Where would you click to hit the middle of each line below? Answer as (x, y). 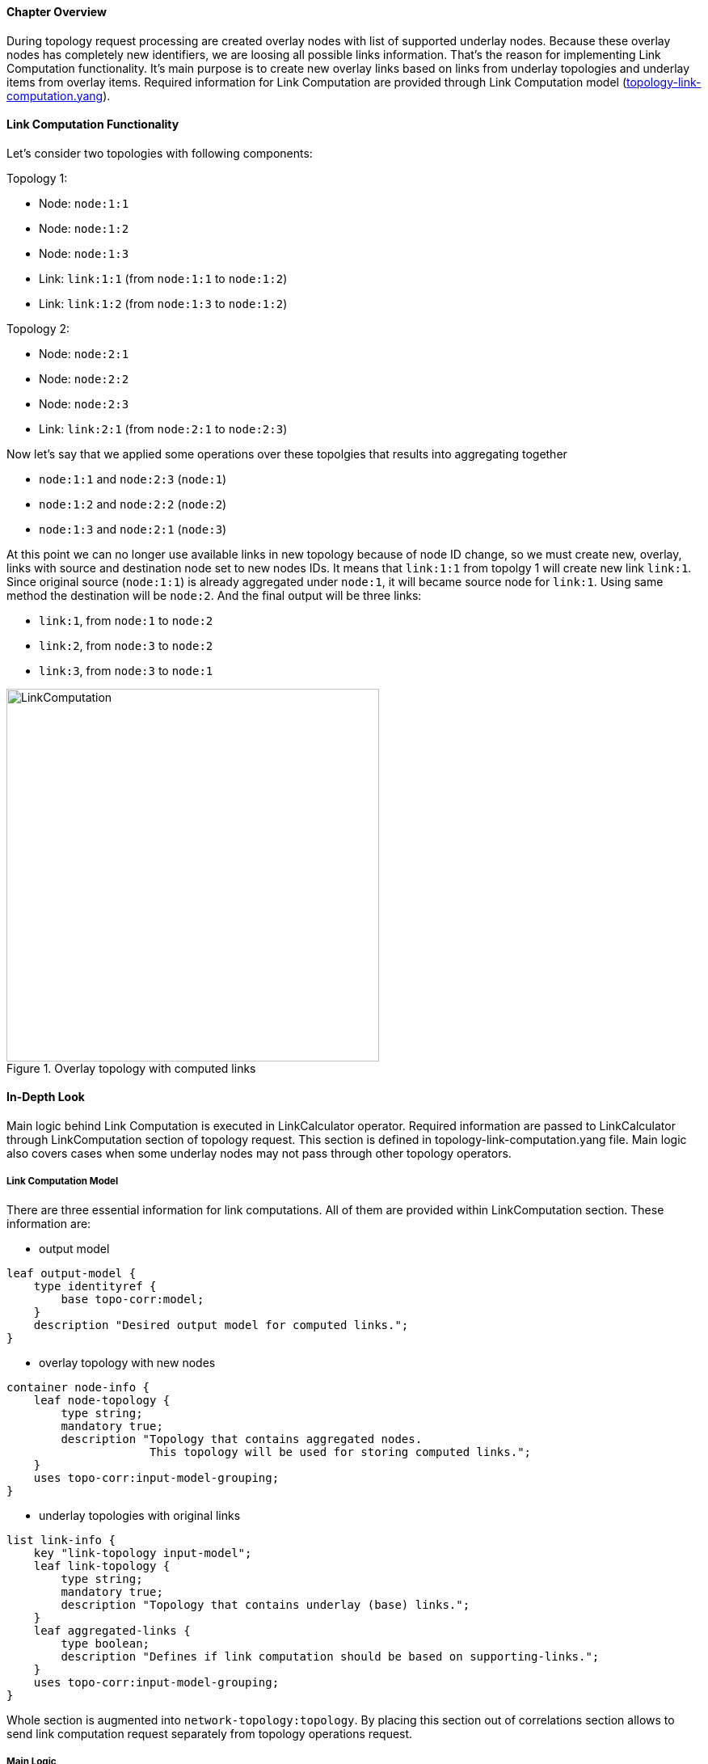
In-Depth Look (46, 1097)
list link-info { (61, 1540)
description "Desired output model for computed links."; (221, 1325)
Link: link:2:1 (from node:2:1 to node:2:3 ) (163, 428)
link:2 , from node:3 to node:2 (126, 645)
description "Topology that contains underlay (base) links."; (265, 1604)
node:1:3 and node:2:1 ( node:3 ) (133, 529)
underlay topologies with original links (140, 1515)
